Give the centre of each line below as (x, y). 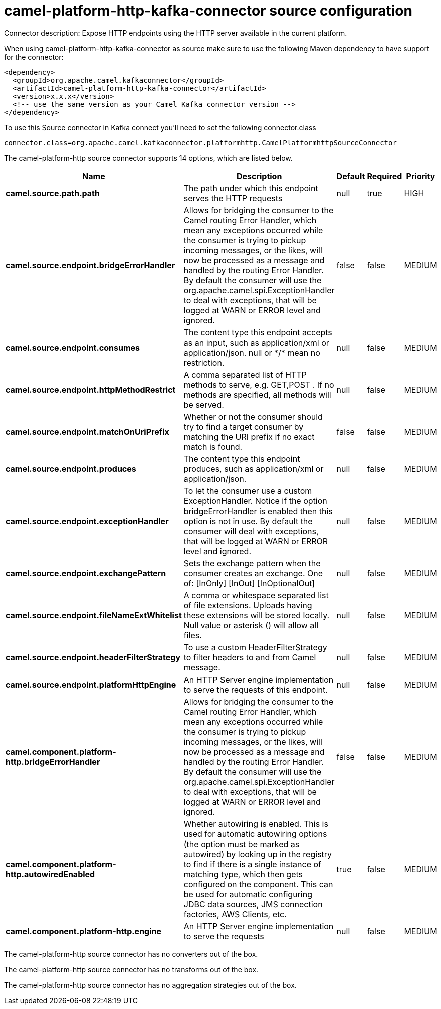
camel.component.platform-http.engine (84, 931)
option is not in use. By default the (248, 521)
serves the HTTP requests (233, 198)
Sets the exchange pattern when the (252, 563)
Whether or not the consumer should (253, 416)
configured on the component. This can (258, 884)
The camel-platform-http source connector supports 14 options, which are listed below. (148, 158)
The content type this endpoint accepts (258, 332)
